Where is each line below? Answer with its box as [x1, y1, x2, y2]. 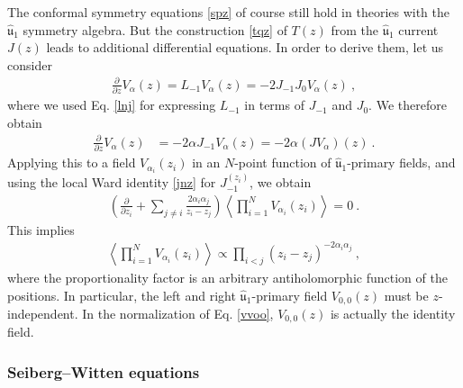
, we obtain [250, 173, 312, 192]
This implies [7, 220, 75, 239]
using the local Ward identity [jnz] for [7, 173, 216, 192]
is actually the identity [330, 303, 456, 322]
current [398, 20, 439, 39]
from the [331, 20, 378, 39]
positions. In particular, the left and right [7, 285, 236, 304]
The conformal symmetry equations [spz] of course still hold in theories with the [7, 3, 450, 21]
